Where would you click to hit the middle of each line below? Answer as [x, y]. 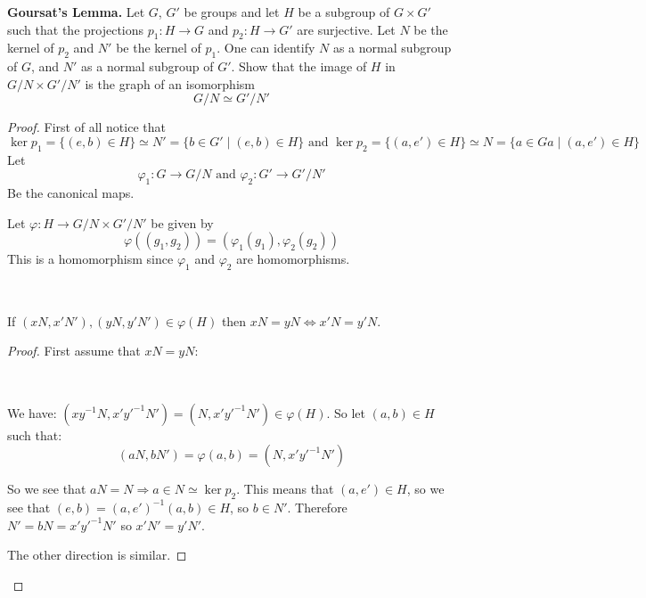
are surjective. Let [346, 29]
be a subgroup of [344, 12]
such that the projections [76, 29]
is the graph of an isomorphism [170, 83]
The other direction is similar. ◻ [97, 555]
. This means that [285, 489]
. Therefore [317, 507]
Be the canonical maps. [71, 193]
